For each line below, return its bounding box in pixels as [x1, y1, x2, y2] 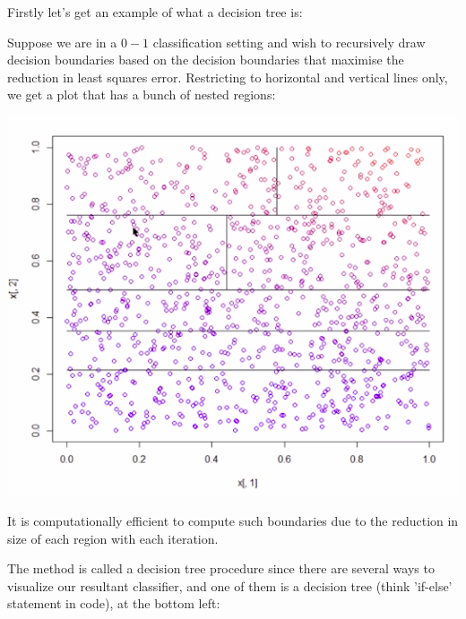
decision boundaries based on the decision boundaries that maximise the [7, 50, 404, 69]
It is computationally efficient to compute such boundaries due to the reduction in [7, 512, 459, 530]
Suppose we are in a [7, 32, 117, 51]
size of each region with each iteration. [7, 529, 219, 547]
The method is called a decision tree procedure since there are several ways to [7, 559, 435, 578]
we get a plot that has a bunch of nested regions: [7, 85, 276, 104]
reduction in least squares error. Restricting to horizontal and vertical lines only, [7, 67, 448, 86]
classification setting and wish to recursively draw [152, 32, 426, 51]
